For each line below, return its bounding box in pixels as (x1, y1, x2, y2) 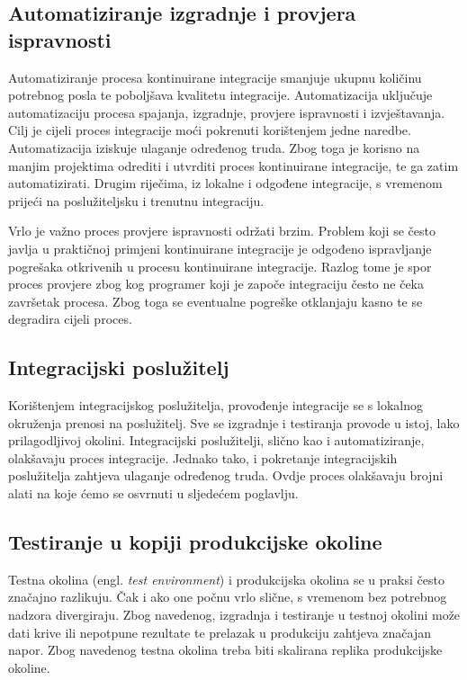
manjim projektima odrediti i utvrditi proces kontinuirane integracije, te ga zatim (8, 156, 459, 174)
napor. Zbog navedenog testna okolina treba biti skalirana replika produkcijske (8, 640, 443, 659)
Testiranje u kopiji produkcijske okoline (8, 528, 382, 556)
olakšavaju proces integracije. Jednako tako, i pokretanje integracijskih (8, 448, 398, 467)
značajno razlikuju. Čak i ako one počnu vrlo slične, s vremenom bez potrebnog (8, 587, 447, 606)
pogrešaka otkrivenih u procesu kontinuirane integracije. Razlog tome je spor (8, 256, 432, 275)
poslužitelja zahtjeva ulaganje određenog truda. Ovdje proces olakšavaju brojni (8, 466, 444, 485)
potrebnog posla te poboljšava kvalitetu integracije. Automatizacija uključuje (8, 85, 433, 104)
